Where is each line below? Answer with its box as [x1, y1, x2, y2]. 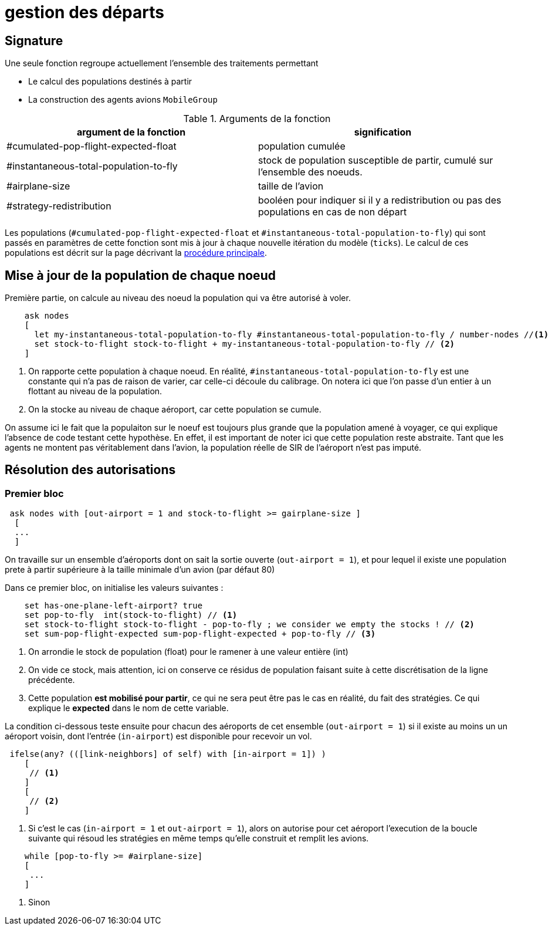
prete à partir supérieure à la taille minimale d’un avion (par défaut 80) [5, 564, 275, 575]
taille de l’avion [258, 180, 324, 192]
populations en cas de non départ [258, 206, 407, 218]
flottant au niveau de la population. [28, 386, 162, 397]
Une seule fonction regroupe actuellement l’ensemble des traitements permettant [5, 58, 319, 69]
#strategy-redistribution [6, 200, 111, 212]
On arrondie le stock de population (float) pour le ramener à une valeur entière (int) [28, 647, 348, 657]
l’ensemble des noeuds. [258, 166, 363, 178]
